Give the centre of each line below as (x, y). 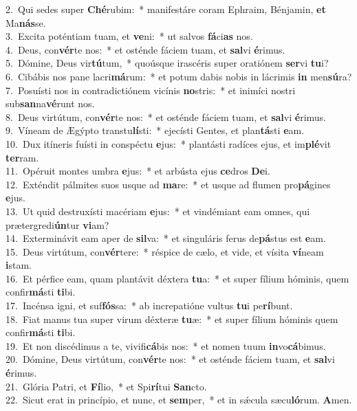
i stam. (19, 265)
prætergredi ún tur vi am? (57, 224)
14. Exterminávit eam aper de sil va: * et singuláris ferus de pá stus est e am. (166, 238)
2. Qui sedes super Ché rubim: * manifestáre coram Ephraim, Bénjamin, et (166, 9)
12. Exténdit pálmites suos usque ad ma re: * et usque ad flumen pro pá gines (168, 184)
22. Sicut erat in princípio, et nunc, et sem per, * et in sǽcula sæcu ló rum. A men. (179, 400)
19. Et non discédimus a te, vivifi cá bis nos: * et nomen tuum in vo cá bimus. (166, 345)
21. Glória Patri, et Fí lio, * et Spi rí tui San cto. (106, 386)
